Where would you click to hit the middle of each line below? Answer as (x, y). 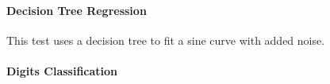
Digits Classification (62, 70)
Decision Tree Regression (77, 10)
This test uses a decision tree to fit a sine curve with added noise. (166, 40)
